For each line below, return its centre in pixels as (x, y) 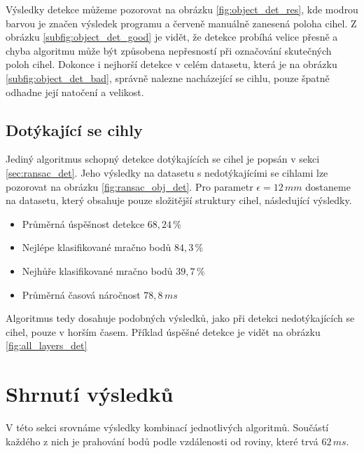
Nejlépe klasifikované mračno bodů (97, 247)
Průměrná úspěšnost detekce (83, 223)
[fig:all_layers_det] (47, 345)
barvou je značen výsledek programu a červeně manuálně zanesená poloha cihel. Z (181, 23)
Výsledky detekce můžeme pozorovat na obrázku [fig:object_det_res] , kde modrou (182, 9)
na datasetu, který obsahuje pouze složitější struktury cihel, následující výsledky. (179, 200)
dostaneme (328, 186)
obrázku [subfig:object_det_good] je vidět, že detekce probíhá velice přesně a (172, 37)
